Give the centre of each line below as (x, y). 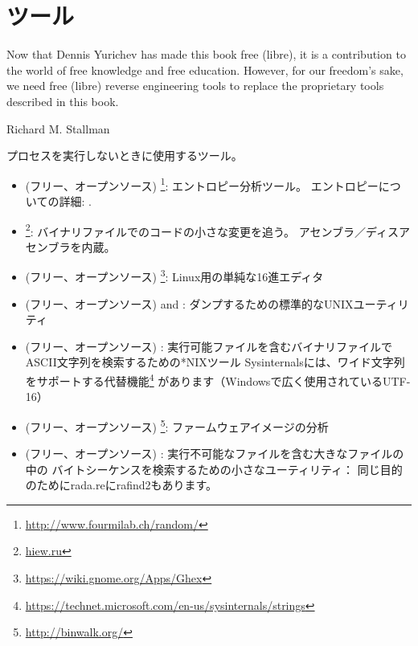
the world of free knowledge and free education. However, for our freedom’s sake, (205, 70)
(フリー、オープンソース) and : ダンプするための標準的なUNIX (189, 303)
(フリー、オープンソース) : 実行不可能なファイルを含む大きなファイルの (215, 454)
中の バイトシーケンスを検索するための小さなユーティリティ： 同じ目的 (214, 469)
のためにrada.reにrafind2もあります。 (121, 485)
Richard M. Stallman (58, 128)
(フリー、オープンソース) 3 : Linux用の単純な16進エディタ (174, 276)
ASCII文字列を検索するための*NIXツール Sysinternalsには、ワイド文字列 (215, 362)
